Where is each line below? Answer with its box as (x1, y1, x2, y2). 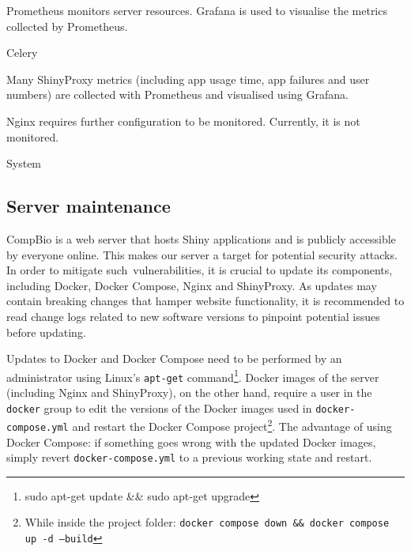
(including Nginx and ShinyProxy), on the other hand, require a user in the (6, 384, 372, 401)
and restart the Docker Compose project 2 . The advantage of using (72, 416, 392, 434)
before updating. (6, 323, 86, 340)
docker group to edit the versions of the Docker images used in (6, 399, 312, 416)
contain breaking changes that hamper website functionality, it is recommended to (6, 292, 405, 309)
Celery (6, 44, 38, 61)
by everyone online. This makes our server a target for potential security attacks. (6, 246, 398, 262)
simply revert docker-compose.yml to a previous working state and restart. (6, 449, 372, 466)
